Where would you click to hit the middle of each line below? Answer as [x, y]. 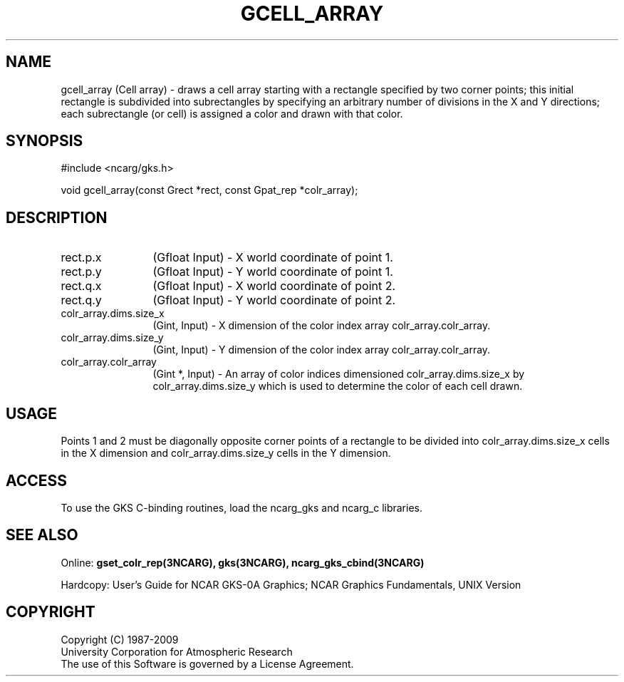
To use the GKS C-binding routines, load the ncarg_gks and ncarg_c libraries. [242, 507]
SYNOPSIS [45, 141]
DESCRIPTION [57, 217]
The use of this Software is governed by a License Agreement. [207, 663]
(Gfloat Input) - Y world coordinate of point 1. [273, 272]
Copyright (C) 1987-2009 [120, 639]
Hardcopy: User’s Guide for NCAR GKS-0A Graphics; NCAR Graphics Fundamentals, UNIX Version [291, 584]
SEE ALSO [42, 535]
